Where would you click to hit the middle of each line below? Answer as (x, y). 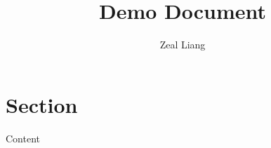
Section (42, 104)
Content (23, 138)
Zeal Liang (183, 45)
